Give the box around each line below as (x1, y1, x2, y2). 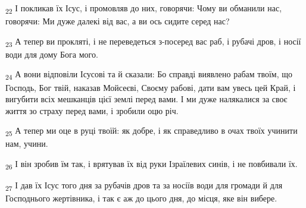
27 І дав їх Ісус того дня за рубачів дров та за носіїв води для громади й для (5, 179, 283, 193)
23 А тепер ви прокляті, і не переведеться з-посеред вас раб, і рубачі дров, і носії (5, 34, 301, 49)
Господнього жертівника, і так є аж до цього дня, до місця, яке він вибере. (5, 192, 277, 204)
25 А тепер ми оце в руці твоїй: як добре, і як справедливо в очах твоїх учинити (5, 124, 298, 138)
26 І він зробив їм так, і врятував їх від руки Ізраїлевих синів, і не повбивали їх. (5, 157, 298, 171)
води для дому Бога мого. (5, 48, 98, 60)
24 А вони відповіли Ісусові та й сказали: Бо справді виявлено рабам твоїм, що (5, 68, 292, 82)
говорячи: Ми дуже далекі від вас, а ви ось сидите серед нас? (5, 15, 230, 27)
